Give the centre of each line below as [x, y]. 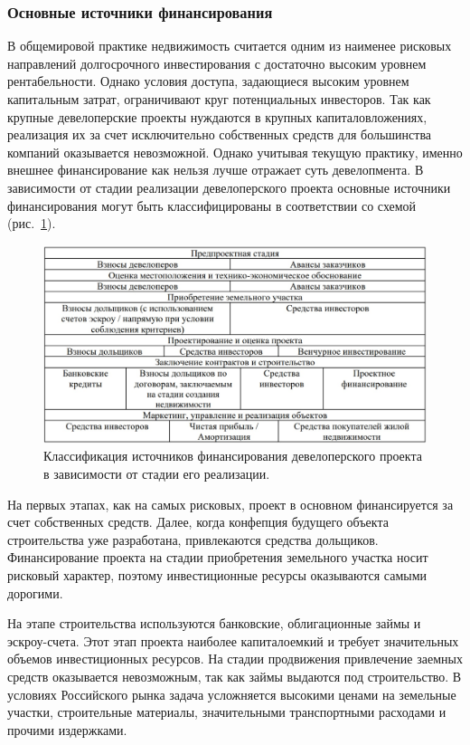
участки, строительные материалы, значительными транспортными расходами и [227, 712]
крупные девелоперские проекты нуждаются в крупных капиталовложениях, [217, 116]
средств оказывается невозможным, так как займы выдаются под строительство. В [235, 676]
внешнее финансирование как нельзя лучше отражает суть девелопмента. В [216, 170]
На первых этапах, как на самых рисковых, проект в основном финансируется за [230, 504]
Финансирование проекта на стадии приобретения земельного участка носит [218, 557]
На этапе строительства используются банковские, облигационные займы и [214, 623]
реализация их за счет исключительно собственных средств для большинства [220, 134]
